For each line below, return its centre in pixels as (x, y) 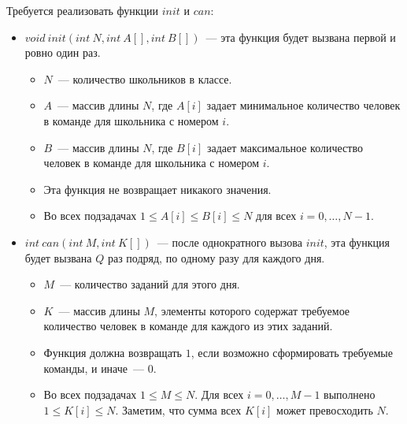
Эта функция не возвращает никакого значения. (157, 189)
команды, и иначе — (94, 368)
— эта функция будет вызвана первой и (301, 37)
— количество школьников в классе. (145, 78)
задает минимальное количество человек (303, 105)
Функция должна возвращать (113, 352)
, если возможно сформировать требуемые (292, 352)
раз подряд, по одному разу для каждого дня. (216, 257)
